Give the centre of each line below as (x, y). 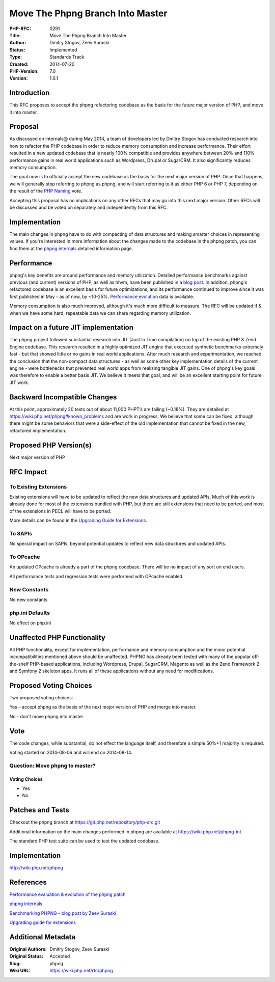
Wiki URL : (20, 971)
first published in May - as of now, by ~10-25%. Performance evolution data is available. (102, 296)
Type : (16, 57)
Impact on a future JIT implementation (72, 328)
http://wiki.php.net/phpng (36, 868)
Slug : (15, 963)
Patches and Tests (39, 810)
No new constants (29, 599)
